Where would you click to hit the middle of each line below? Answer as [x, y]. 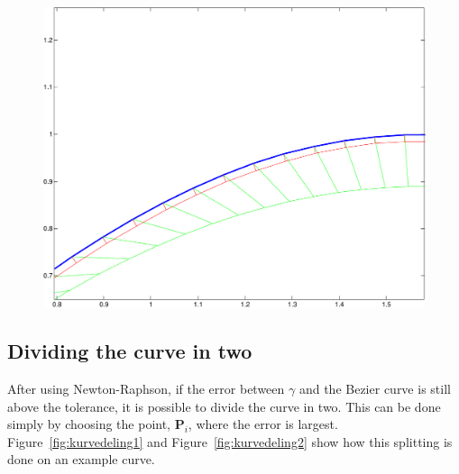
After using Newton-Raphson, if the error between [146, 389]
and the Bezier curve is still [375, 389]
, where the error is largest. [263, 424]
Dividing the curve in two [130, 351]
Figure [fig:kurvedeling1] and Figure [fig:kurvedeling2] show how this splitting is [230, 441]
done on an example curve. [81, 459]
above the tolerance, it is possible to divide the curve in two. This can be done [224, 406]
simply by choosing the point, [89, 424]
